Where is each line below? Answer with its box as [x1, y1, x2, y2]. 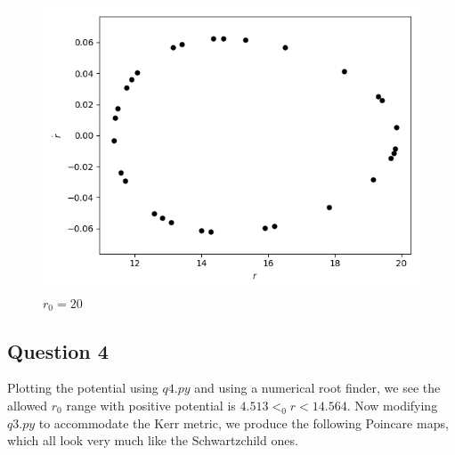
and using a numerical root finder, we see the [194, 378, 441, 397]
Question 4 [7, 337, 109, 364]
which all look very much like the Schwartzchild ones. [7, 431, 298, 450]
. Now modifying [346, 395, 438, 414]
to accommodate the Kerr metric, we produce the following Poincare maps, [38, 413, 449, 432]
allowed [7, 395, 48, 414]
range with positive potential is [66, 395, 236, 414]
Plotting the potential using [7, 378, 158, 397]
